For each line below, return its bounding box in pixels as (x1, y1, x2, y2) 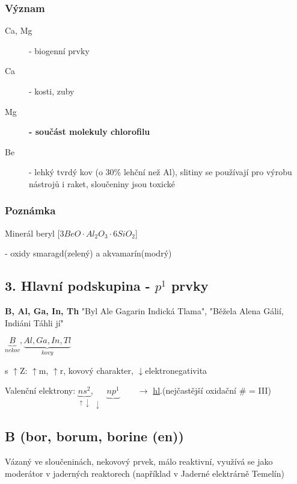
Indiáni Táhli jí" (5, 316, 64, 329)
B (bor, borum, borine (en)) (5, 427, 184, 445)
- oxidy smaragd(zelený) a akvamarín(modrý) (5, 247, 172, 259)
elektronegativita (145, 364, 207, 376)
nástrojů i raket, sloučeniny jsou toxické (29, 177, 175, 190)
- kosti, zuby (29, 85, 75, 97)
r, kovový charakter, (60, 364, 133, 376)
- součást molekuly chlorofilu (29, 125, 150, 138)
